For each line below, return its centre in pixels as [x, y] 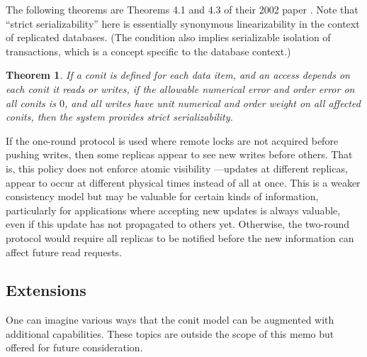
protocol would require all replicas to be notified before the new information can [180, 237]
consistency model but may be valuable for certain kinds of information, [162, 196]
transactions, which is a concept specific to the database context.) [148, 51]
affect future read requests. [64, 252]
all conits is [31, 103]
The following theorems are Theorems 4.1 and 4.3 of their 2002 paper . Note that [182, 9]
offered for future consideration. [74, 347]
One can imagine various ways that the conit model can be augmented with [170, 320]
